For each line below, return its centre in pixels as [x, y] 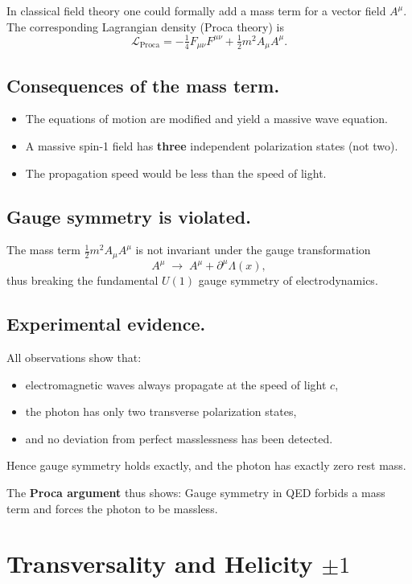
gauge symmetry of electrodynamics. [288, 280]
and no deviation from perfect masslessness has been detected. [179, 438]
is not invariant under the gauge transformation [253, 250]
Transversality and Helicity [160, 563]
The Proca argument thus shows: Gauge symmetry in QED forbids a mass [196, 493]
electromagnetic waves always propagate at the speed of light [176, 384]
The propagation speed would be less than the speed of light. [176, 173]
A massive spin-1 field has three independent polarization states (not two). [212, 145]
